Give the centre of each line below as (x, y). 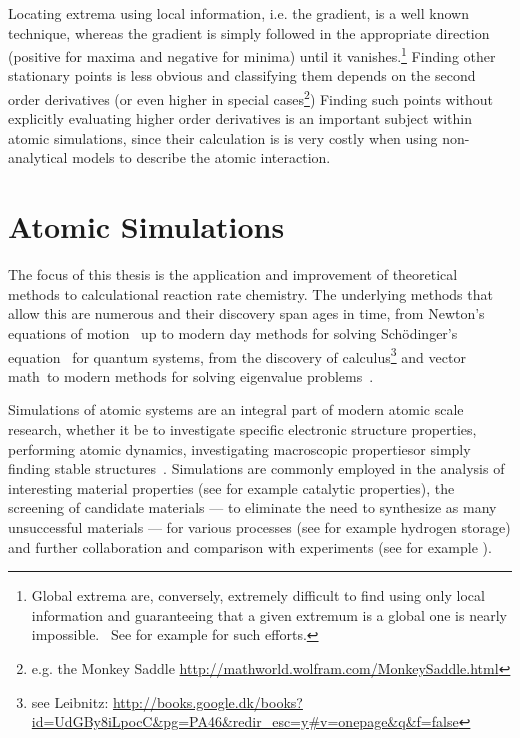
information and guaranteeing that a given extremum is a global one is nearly (269, 614)
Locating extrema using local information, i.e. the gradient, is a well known (238, 13)
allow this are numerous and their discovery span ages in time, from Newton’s (246, 313)
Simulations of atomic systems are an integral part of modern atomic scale (236, 409)
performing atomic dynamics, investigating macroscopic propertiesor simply (239, 448)
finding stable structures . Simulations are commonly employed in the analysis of (256, 468)
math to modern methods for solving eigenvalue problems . (191, 375)
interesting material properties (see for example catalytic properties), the (231, 487)
